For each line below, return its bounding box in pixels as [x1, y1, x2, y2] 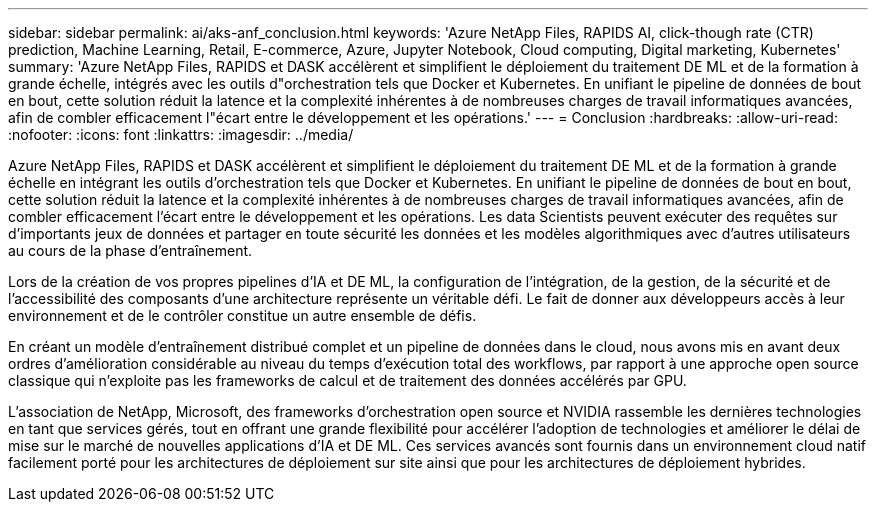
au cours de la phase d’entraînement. [8, 242, 253, 259]
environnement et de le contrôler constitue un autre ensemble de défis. [8, 307, 477, 324]
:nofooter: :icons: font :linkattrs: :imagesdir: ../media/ [8, 126, 354, 143]
